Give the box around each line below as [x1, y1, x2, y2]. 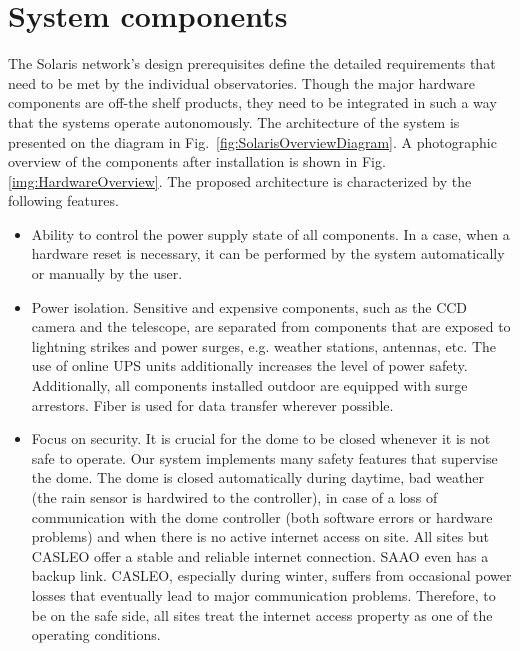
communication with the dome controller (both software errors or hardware [31, 506, 493, 527]
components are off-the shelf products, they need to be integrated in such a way [8, 92, 497, 113]
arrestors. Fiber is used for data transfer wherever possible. [31, 394, 394, 415]
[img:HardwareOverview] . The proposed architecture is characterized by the [8, 170, 472, 191]
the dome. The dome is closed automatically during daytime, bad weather [31, 467, 484, 488]
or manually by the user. [31, 263, 183, 284]
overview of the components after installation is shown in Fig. [8, 151, 386, 172]
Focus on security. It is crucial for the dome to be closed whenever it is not [31, 428, 491, 449]
